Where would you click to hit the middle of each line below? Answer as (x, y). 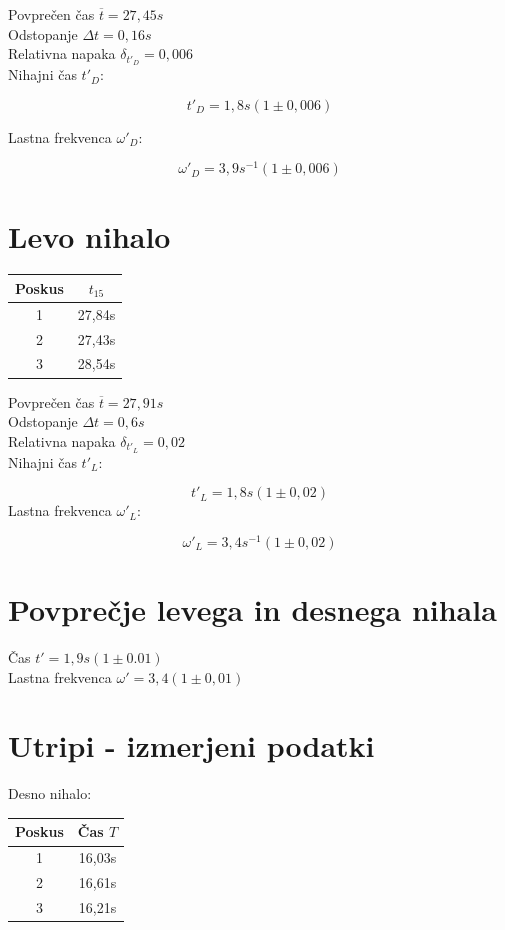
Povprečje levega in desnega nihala (252, 609)
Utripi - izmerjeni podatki (191, 745)
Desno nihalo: (50, 793)
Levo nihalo (89, 235)
